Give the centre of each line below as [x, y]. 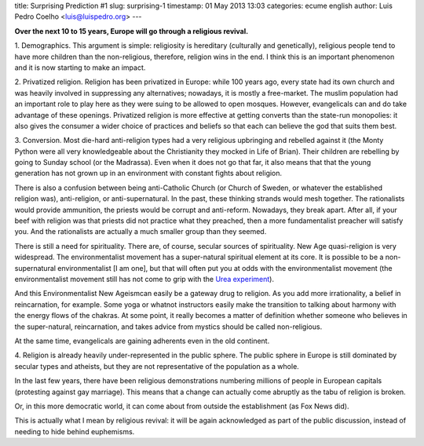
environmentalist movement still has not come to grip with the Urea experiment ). [144, 279]
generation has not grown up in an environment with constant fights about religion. [148, 174]
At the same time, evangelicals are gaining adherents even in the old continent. [142, 341]
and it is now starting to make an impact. [80, 68]
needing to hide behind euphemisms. [75, 431]
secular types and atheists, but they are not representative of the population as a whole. [157, 366]
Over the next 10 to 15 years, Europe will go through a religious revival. [132, 31]
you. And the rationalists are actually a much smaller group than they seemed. [141, 232]
